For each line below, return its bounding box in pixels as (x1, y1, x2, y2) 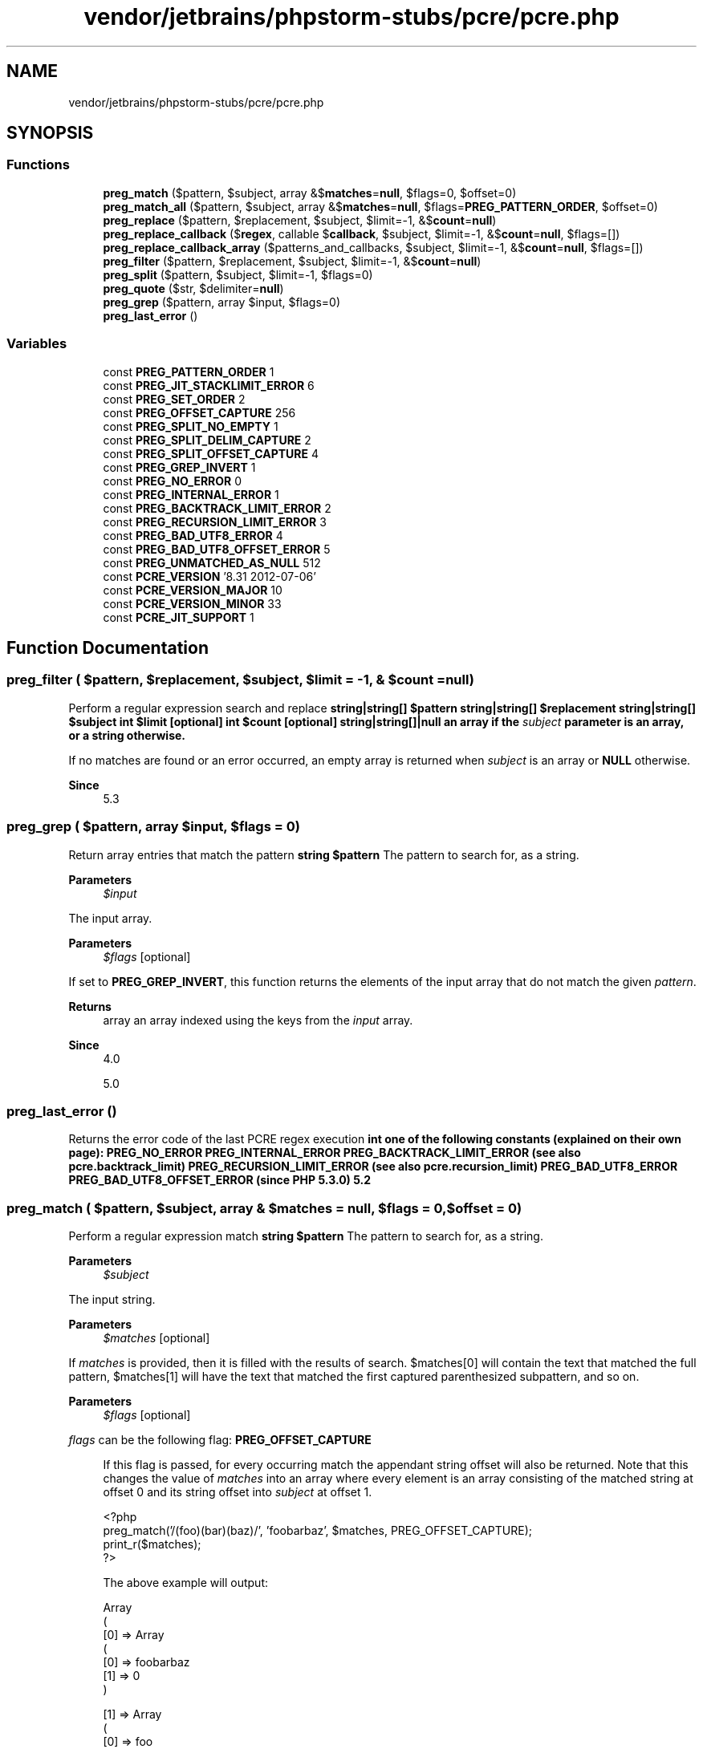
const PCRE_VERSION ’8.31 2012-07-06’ (103, 569, 316, 583)
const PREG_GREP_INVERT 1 (103, 460, 256, 474)
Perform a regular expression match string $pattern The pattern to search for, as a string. (68, 1229, 543, 1244)
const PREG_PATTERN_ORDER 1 (103, 364, 274, 379)
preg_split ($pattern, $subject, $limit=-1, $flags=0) (103, 267, 373, 282)
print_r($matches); (103, 1537, 201, 1552)
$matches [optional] (103, 1331, 210, 1345)
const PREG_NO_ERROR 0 (103, 473, 242, 488)
